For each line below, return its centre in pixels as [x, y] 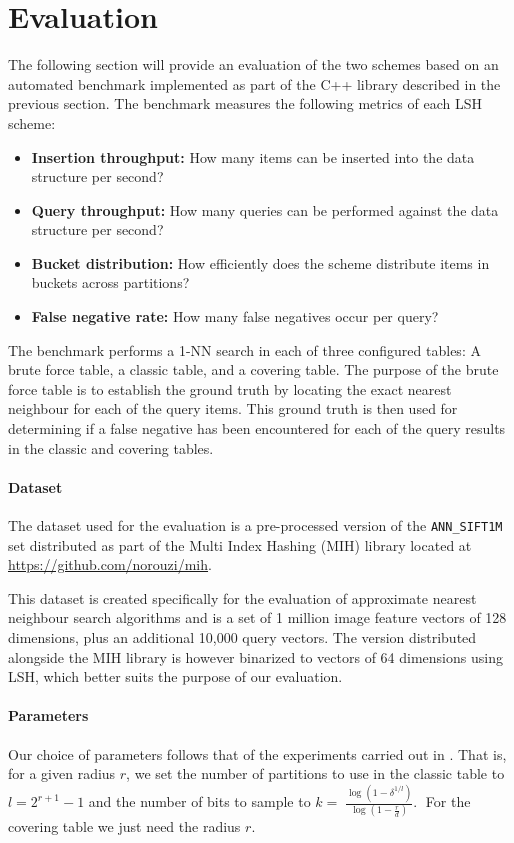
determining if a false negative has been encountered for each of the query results [257, 428]
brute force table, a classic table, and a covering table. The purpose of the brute [253, 369]
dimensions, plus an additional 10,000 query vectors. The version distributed [242, 637]
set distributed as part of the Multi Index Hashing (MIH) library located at [240, 544]
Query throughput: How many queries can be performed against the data [265, 209]
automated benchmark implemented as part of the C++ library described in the [254, 83]
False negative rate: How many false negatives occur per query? [235, 316]
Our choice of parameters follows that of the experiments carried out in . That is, [257, 753]
